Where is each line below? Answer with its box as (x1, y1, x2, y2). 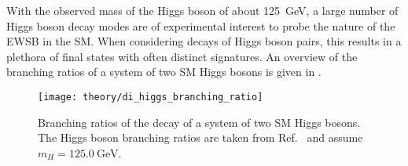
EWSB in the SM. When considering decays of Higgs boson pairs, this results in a (6, 33, 402, 49)
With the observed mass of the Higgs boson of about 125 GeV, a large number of (6, 2, 399, 18)
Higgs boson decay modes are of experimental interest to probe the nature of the (6, 17, 395, 34)
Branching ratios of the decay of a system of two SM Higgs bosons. (38, 114, 361, 130)
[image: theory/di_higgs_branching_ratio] (38, 91, 263, 103)
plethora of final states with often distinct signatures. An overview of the (6, 48, 358, 64)
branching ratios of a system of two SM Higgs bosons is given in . (6, 63, 322, 80)
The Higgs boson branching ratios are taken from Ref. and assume (38, 129, 363, 146)
